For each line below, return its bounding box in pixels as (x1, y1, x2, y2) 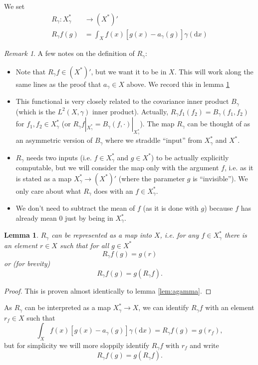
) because (204, 203, 233, 213)
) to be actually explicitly (151, 152, 229, 162)
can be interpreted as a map (24, 302, 111, 313)
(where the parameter (118, 173, 185, 183)
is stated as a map (15, 173, 72, 183)
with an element (205, 302, 255, 313)
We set (4, 1, 25, 11)
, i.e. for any (160, 230, 199, 240)
